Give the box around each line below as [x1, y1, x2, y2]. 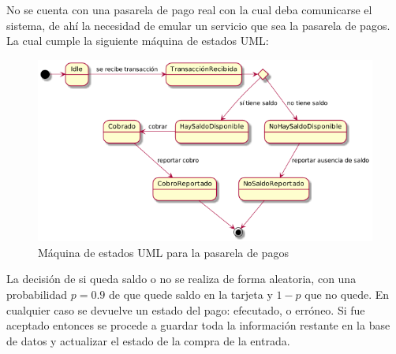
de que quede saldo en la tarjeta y [109, 285, 273, 302]
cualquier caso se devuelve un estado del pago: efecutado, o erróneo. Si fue [6, 301, 365, 318]
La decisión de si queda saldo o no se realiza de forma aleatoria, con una [6, 270, 357, 287]
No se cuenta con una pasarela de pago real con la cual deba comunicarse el [6, 2, 372, 17]
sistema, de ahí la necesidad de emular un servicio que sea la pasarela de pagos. [6, 17, 390, 33]
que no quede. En [304, 285, 390, 302]
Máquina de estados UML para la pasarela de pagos [38, 244, 289, 260]
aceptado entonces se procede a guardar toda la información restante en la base [6, 317, 390, 334]
